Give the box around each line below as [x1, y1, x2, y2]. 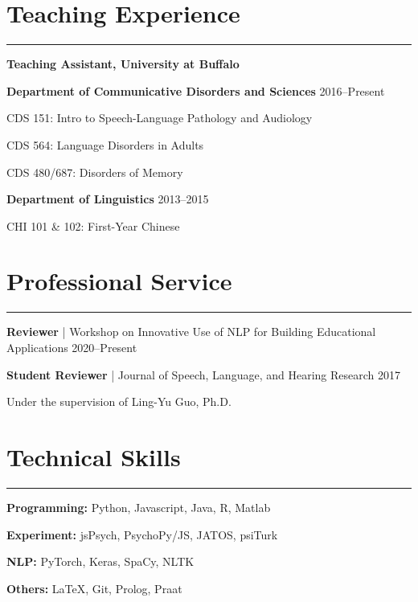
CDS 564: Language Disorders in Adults [6, 136, 204, 153]
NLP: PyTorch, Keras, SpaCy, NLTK [6, 553, 195, 570]
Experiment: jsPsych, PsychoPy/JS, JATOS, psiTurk [6, 526, 278, 543]
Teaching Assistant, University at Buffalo [6, 55, 240, 72]
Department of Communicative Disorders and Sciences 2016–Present [6, 82, 385, 99]
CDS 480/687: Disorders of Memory [6, 163, 183, 180]
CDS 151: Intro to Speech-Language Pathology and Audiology [6, 109, 313, 126]
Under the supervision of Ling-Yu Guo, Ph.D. [6, 393, 232, 410]
